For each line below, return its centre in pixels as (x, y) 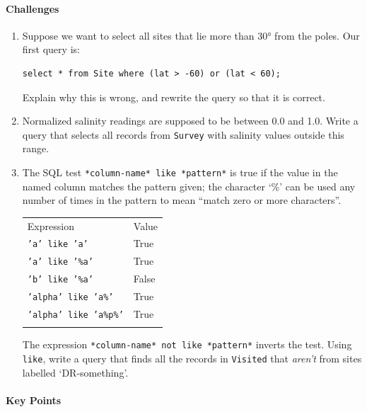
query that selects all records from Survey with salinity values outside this (183, 134)
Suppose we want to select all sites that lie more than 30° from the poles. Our (191, 35)
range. (36, 148)
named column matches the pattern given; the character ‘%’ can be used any (189, 186)
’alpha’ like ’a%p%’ (75, 315)
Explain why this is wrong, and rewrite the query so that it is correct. (174, 97)
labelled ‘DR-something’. (75, 372)
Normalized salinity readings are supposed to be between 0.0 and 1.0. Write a (190, 121)
